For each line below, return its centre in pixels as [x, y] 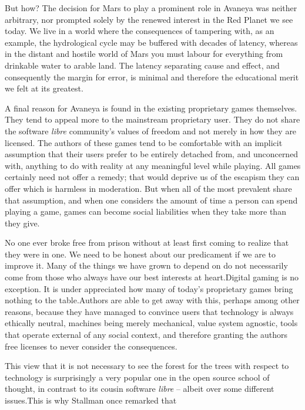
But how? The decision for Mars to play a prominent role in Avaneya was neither [151, 8]
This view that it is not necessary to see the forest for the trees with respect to [147, 366]
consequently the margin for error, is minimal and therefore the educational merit [152, 77]
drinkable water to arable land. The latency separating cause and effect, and [142, 65]
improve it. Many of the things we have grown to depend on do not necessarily [146, 265]
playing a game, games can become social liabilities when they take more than [145, 211]
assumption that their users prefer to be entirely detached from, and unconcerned [152, 154]
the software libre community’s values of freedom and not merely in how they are [151, 131]
